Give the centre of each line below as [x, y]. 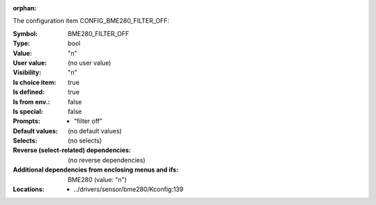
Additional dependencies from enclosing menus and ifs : [96, 170]
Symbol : [25, 33]
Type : [22, 43]
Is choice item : [34, 82]
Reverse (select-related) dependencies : [72, 150]
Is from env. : [31, 101]
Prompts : [27, 121]
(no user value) [89, 63]
